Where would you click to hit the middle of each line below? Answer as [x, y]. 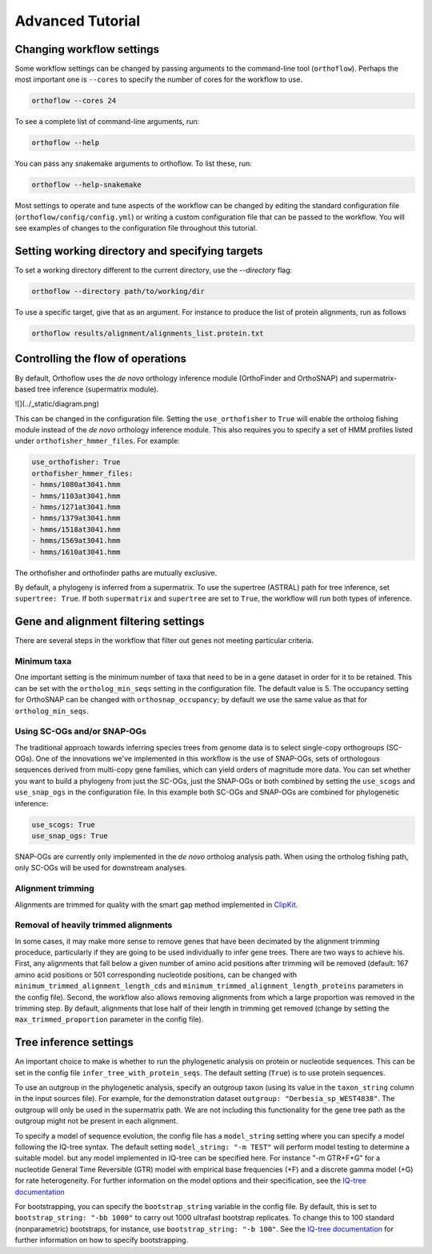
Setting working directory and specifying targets [139, 251]
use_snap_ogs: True [70, 836]
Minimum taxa [43, 661]
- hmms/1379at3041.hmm [76, 518]
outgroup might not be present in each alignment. [96, 1121]
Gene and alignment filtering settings [110, 622]
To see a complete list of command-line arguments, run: [107, 122]
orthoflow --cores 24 [74, 101]
